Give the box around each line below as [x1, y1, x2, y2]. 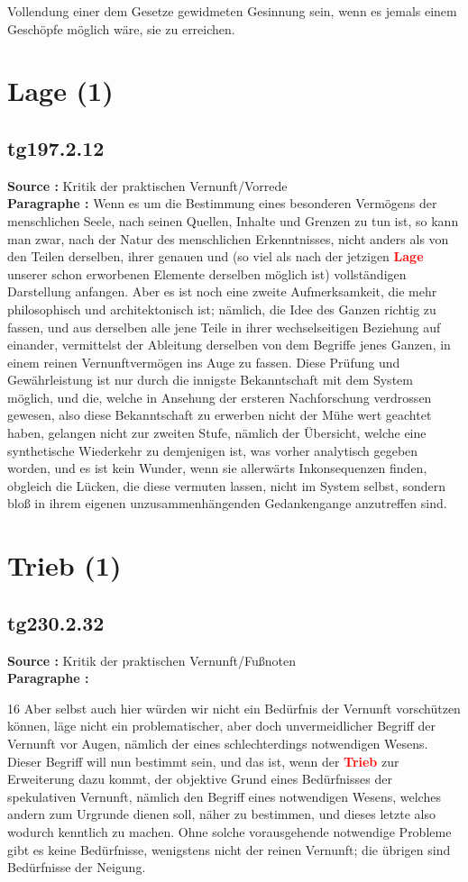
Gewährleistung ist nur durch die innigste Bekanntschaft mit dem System [7, 370, 413, 389]
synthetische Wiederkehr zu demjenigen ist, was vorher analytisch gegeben [7, 441, 418, 459]
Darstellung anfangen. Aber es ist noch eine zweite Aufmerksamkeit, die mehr [7, 282, 437, 301]
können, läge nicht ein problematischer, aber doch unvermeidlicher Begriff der [7, 716, 436, 735]
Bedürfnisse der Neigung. [7, 858, 146, 877]
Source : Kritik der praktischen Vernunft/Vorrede [7, 176, 288, 195]
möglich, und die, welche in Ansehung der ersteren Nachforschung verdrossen [7, 387, 432, 406]
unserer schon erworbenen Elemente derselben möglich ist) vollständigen [7, 264, 407, 283]
